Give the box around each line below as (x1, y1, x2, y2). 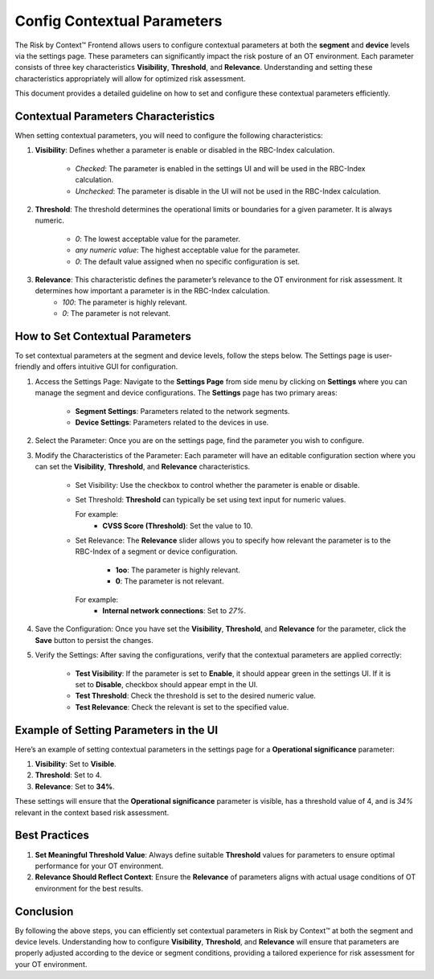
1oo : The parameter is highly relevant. (115, 565, 241, 575)
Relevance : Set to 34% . (35, 781, 116, 791)
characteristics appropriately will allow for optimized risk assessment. (14, 73, 246, 84)
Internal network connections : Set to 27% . (102, 606, 247, 616)
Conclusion (14, 904, 74, 918)
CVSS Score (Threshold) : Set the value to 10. (102, 521, 253, 530)
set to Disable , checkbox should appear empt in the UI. (75, 679, 258, 689)
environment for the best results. (35, 883, 144, 893)
